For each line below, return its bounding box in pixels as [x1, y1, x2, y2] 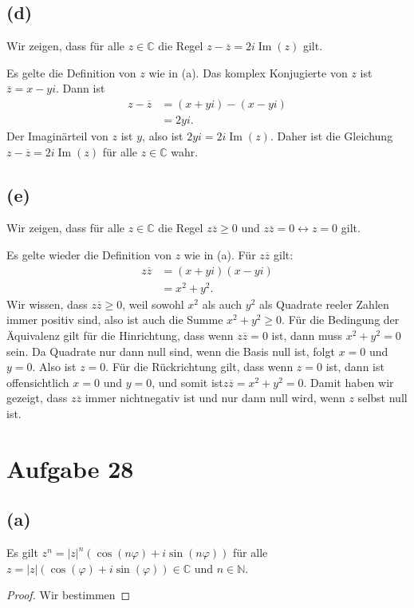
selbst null [357, 389, 408, 406]
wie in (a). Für [183, 247, 256, 263]
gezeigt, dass [6, 389, 68, 406]
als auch [202, 295, 242, 312]
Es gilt [6, 544, 38, 561]
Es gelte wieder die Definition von [6, 247, 172, 263]
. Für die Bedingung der [282, 311, 400, 328]
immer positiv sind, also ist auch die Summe [6, 311, 223, 328]
